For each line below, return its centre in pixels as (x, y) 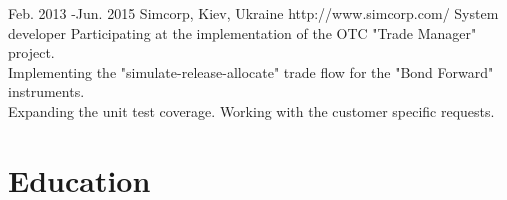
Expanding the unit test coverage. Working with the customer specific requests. (251, 110)
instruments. (46, 91)
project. (31, 52)
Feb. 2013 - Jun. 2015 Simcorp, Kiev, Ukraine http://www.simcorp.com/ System (253, 13)
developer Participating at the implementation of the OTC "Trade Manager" (242, 32)
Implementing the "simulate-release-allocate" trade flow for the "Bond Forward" (251, 71)
